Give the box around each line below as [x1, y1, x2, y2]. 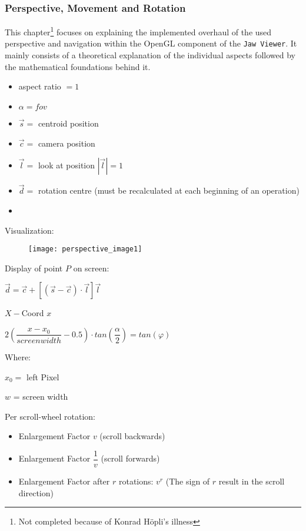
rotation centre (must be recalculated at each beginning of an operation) [38, 184, 300, 197]
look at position [38, 159, 95, 171]
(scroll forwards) [101, 452, 160, 464]
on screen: [73, 261, 109, 274]
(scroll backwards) [99, 430, 165, 442]
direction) [18, 486, 54, 499]
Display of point [5, 261, 63, 274]
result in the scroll [218, 474, 285, 487]
